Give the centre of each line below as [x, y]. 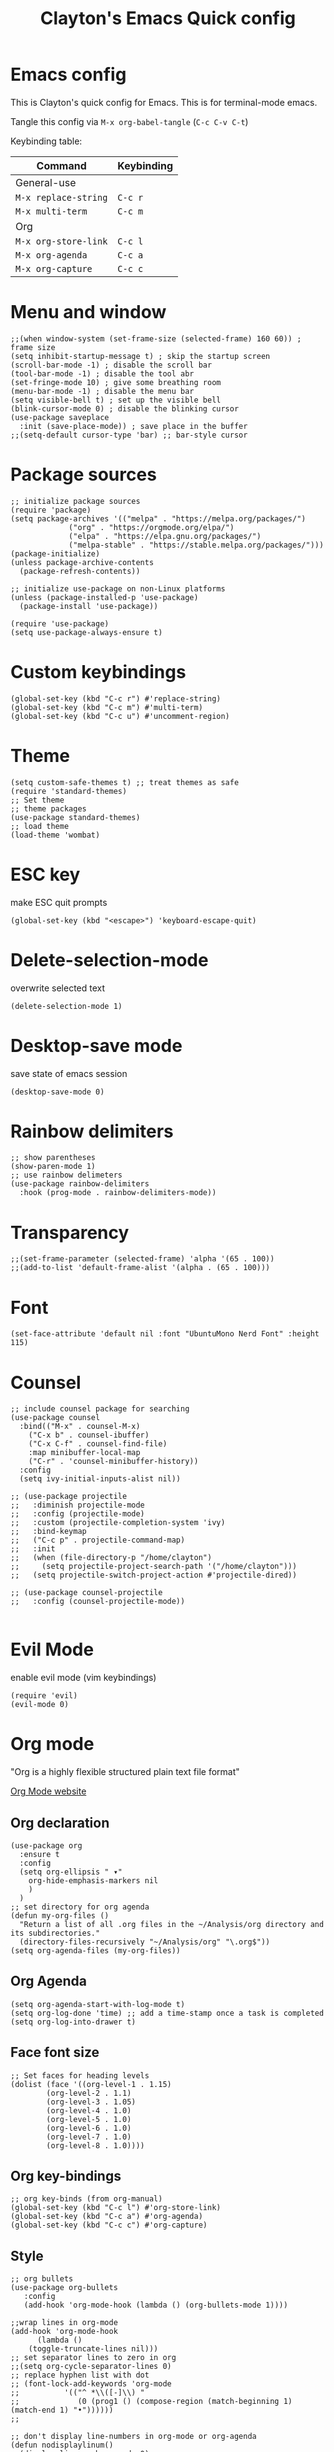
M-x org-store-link [61, 241]
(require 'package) [51, 510]
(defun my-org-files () [60, 1915]
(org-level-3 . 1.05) [91, 2102]
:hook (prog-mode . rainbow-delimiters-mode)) [118, 1193]
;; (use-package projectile [69, 1497]
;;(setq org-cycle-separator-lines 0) [91, 2367]
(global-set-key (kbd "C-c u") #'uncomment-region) [120, 716]
